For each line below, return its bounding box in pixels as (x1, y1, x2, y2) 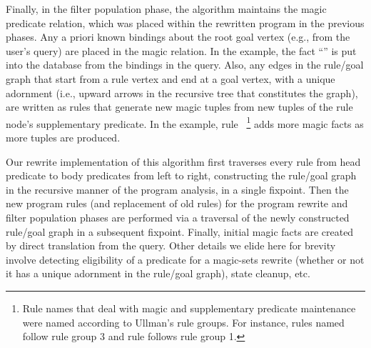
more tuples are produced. (6, 130, 121, 144)
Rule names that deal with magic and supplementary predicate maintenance (22, 300, 356, 315)
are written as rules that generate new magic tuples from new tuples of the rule (6, 99, 353, 114)
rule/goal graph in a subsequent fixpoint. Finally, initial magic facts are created (6, 224, 354, 239)
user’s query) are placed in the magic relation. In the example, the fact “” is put (6, 43, 357, 58)
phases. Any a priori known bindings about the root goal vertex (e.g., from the (6, 29, 350, 44)
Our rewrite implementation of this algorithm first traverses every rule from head (6, 154, 361, 169)
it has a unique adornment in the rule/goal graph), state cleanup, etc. (6, 266, 310, 281)
